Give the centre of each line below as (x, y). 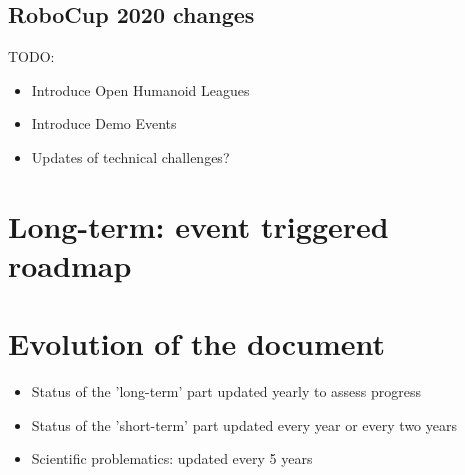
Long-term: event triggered (198, 225)
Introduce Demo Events (104, 123)
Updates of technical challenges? (130, 156)
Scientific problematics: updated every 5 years (172, 458)
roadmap (70, 264)
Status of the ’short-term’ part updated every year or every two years (244, 424)
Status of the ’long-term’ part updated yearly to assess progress (226, 391)
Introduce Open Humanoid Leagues (140, 89)
